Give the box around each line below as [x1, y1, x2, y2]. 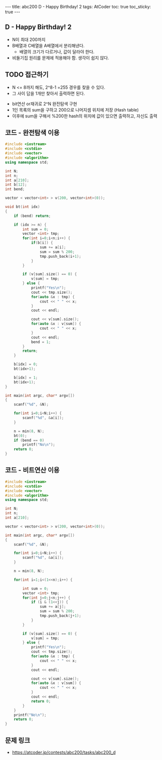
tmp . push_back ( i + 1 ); [39, 254, 81, 259]
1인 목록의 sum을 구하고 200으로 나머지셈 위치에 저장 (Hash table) [12, 107, 139, 113]
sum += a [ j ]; [39, 604, 66, 609]
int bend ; [5, 187, 25, 192]
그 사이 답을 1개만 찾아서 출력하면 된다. [12, 90, 85, 96]
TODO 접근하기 [5, 71, 49, 79]
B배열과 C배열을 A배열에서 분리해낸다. [12, 42, 85, 48]
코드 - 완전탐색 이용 [5, 129, 60, 137]
